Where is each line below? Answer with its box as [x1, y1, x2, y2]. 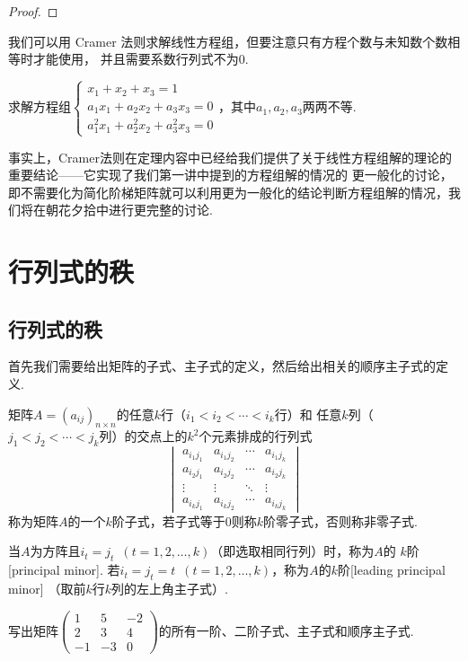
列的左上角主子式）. [110, 578, 228, 597]
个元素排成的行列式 [199, 427, 313, 445]
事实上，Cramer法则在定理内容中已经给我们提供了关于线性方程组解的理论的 [8, 147, 452, 166]
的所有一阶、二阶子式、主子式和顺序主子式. [158, 621, 414, 639]
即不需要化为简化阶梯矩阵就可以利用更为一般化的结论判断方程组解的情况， [8, 182, 448, 201]
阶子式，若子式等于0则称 [111, 511, 257, 530]
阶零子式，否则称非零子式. [263, 511, 418, 530]
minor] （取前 [8, 578, 86, 597]
